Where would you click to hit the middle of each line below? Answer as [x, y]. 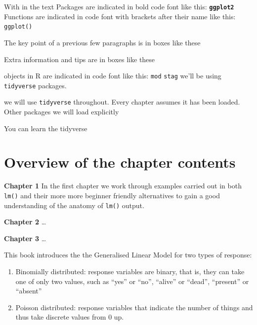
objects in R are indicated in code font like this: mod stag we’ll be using [113, 76]
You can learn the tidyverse [46, 128]
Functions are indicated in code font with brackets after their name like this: [120, 16]
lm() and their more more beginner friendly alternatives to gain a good [112, 195]
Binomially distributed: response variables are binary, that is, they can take [130, 271]
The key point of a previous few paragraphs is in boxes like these [102, 42]
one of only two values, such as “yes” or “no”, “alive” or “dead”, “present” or [132, 281]
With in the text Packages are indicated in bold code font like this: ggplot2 [119, 6]
